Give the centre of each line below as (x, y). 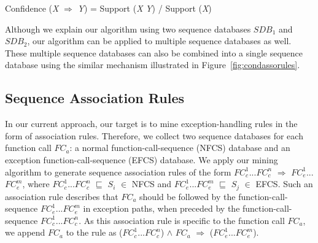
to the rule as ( (94, 232)
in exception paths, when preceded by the (161, 208)
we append (25, 232)
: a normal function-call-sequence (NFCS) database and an (180, 148)
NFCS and (152, 184)
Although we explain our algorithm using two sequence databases (128, 29)
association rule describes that (62, 196)
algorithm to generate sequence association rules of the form (118, 172)
